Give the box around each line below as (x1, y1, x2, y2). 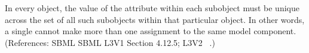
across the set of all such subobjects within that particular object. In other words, (5, 13, 305, 25)
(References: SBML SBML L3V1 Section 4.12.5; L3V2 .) (5, 36, 215, 48)
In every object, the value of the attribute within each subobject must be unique (5, 2, 299, 14)
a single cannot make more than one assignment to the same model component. (5, 25, 296, 37)
